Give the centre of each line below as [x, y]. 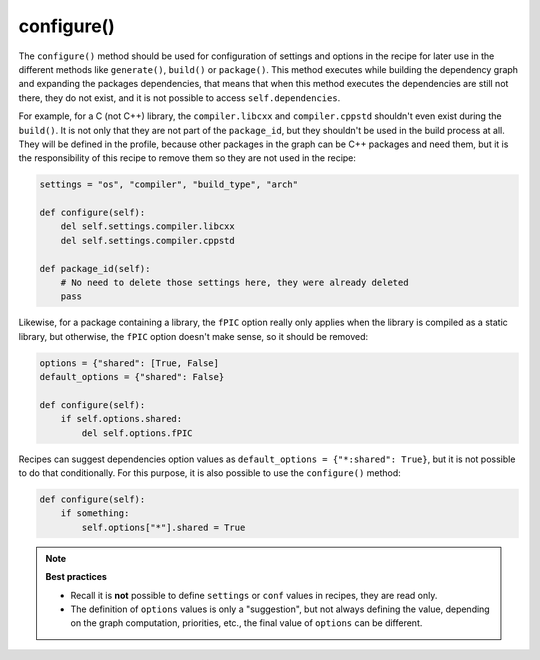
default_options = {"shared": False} [132, 377]
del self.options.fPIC [137, 433]
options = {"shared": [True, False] [129, 363]
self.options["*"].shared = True [163, 527]
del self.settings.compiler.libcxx [147, 226]
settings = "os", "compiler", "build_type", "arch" [169, 184]
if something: [95, 513]
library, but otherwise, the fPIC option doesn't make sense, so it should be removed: [193, 336]
